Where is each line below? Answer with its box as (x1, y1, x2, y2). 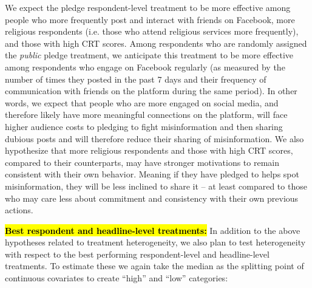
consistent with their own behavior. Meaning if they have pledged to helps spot (5, 168, 299, 180)
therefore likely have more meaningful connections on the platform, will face (5, 108, 288, 121)
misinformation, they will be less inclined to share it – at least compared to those (5, 179, 307, 192)
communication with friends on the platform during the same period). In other (5, 84, 297, 97)
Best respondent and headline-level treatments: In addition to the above (5, 224, 300, 236)
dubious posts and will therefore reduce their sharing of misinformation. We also (5, 132, 304, 145)
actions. (5, 204, 33, 216)
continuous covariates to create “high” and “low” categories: (5, 272, 228, 284)
